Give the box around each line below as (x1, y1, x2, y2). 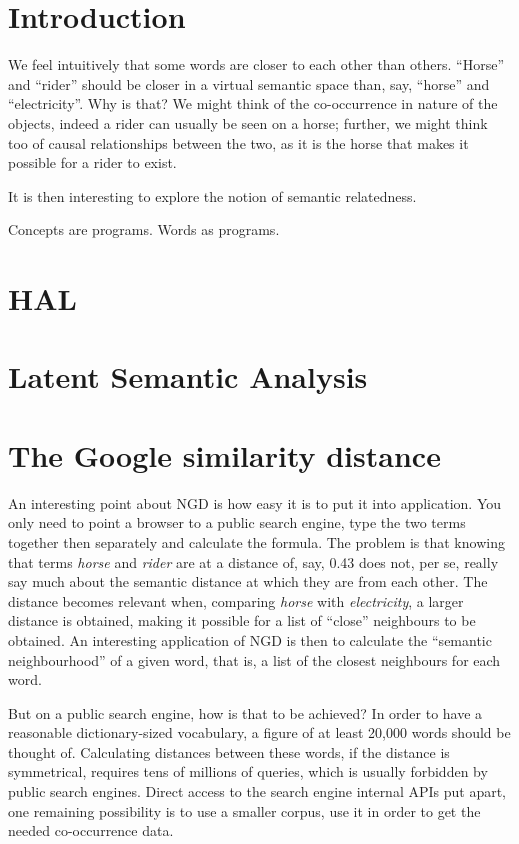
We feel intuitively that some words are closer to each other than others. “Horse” (8, 54, 505, 75)
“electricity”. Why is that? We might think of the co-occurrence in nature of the (8, 93, 498, 114)
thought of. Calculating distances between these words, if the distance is (8, 741, 450, 762)
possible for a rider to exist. (8, 152, 177, 173)
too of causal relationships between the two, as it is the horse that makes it (8, 132, 469, 153)
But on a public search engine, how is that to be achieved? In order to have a (8, 702, 483, 723)
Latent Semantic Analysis (8, 356, 368, 397)
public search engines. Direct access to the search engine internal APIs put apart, (8, 781, 507, 802)
